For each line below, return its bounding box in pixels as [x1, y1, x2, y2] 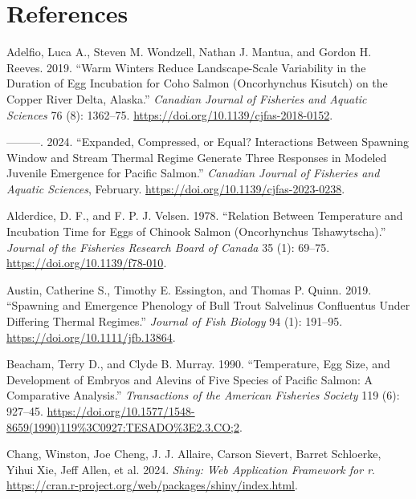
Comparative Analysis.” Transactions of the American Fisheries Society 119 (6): [6, 387, 400, 404]
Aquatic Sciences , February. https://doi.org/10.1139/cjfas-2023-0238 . [6, 180, 345, 197]
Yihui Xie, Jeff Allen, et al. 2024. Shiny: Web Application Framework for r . [6, 460, 376, 477]
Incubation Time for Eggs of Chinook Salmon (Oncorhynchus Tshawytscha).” [6, 223, 386, 240]
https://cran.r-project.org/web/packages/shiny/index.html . [6, 477, 298, 493]
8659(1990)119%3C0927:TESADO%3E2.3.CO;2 [6, 418, 239, 435]
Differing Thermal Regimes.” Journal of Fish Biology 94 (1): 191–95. [6, 313, 343, 330]
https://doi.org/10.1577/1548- [47, 403, 195, 419]
